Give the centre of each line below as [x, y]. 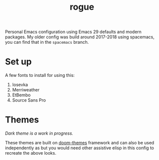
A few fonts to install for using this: [40, 75]
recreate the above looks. [31, 153]
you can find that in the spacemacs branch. [47, 42]
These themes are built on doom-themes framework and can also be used [80, 143]
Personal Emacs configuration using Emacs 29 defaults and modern [73, 32]
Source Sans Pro [29, 100]
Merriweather [26, 90]
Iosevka [20, 85]
